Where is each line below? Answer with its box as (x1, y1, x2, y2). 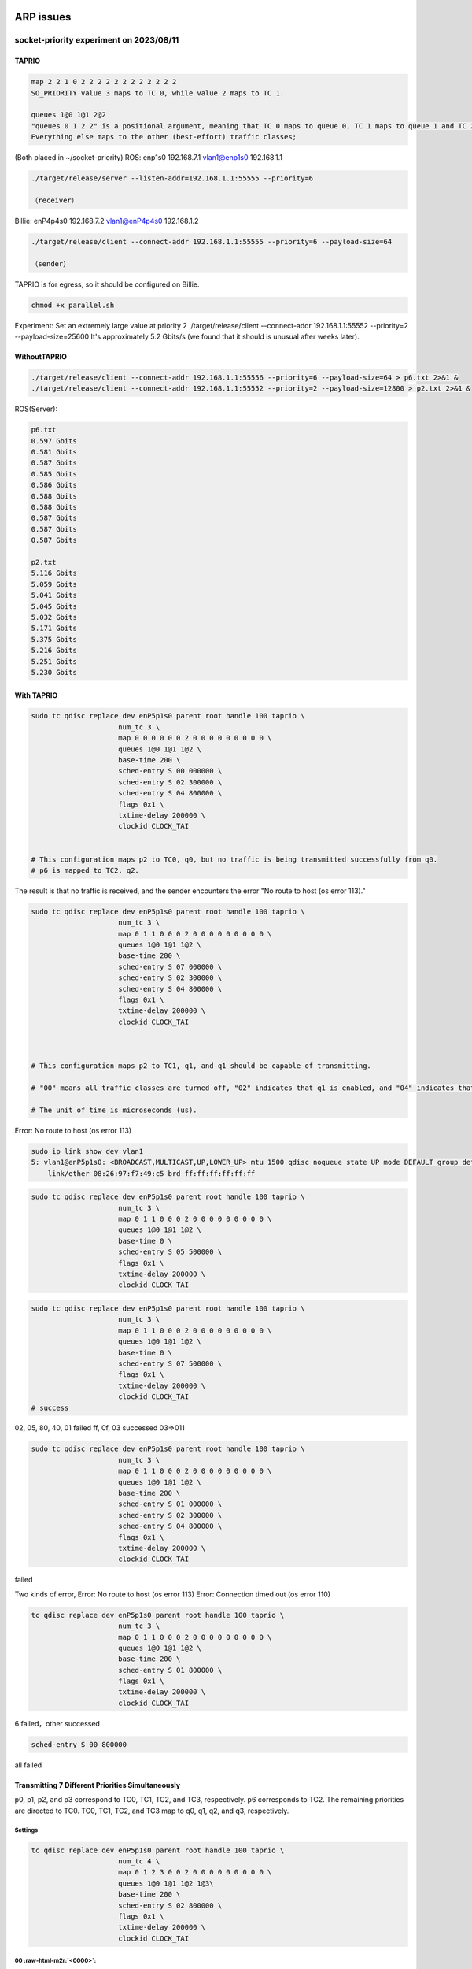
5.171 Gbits (31, 624, 78, 633)
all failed (14, 1760, 42, 1770)
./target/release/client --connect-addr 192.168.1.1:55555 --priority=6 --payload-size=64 (31, 237, 393, 246)
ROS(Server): (14, 404, 58, 413)
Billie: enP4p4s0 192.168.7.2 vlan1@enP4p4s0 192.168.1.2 (14, 216, 199, 225)
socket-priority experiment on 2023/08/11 (14, 35, 179, 46)
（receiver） (31, 195, 79, 205)
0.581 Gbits (31, 447, 78, 457)
